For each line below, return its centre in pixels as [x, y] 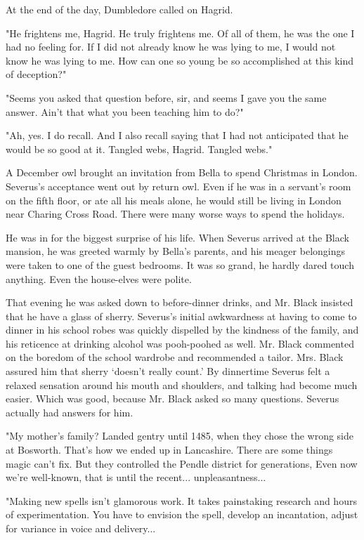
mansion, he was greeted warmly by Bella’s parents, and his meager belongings [175, 251]
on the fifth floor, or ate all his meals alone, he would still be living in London [174, 200]
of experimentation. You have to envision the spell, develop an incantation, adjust [182, 514]
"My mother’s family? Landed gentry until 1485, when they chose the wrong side [180, 436]
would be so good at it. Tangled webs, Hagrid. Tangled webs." [139, 149]
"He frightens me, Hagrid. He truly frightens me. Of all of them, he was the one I [180, 33]
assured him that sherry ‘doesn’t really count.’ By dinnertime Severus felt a [168, 371]
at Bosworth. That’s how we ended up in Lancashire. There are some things [169, 450]
